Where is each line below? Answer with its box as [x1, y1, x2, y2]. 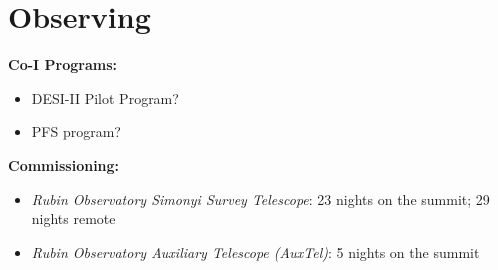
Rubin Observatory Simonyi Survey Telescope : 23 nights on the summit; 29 [31, 188, 490, 209]
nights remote [31, 208, 116, 229]
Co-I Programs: [8, 54, 117, 75]
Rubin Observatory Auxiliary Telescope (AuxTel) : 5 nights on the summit [31, 241, 480, 262]
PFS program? [31, 121, 121, 142]
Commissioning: [8, 154, 120, 175]
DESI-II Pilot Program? [31, 87, 179, 108]
